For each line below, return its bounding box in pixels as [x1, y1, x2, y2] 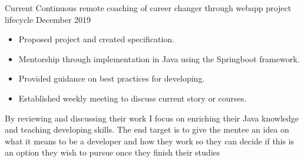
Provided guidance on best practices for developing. [18, 72, 205, 85]
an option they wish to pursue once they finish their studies [5, 146, 220, 158]
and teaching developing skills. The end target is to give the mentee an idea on [5, 123, 289, 136]
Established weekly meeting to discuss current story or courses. [18, 92, 247, 104]
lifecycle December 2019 [5, 13, 91, 25]
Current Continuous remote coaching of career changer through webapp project [5, 2, 292, 14]
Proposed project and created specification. [18, 33, 174, 45]
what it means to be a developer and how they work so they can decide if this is [5, 134, 295, 147]
